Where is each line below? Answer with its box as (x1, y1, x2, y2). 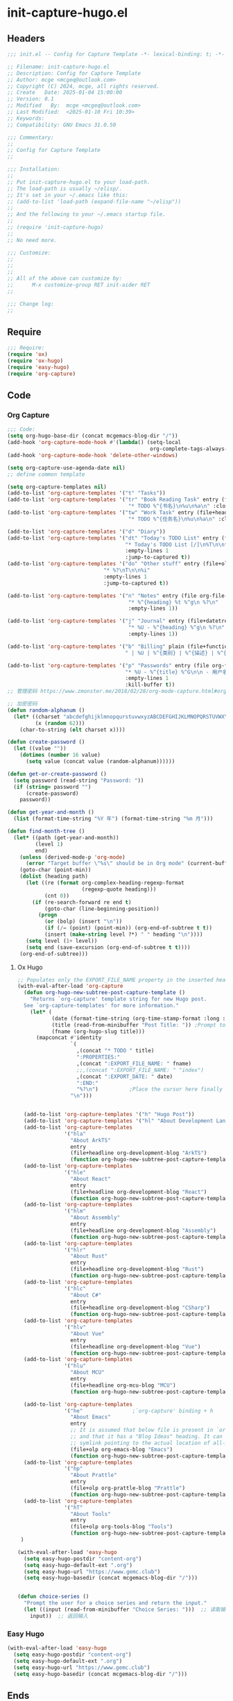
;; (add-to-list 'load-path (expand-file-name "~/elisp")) (7, 198, 182, 205)
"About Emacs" (70, 1414, 111, 1421)
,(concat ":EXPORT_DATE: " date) (76, 1073, 173, 1080)
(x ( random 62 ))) (35, 719, 85, 726)
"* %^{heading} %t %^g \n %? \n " (128, 599, 218, 606)
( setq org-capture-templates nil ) (7, 484, 107, 490)
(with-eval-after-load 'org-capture (17, 983, 123, 990)
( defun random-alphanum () (7, 706, 85, 714)
